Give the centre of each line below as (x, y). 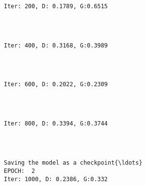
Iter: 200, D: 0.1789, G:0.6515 (56, 6)
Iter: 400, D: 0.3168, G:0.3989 (56, 45)
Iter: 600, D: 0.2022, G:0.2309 (56, 85)
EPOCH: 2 (20, 171)
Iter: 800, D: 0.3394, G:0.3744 (56, 124)
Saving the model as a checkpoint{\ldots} (73, 163)
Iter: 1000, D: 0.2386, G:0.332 (56, 179)
